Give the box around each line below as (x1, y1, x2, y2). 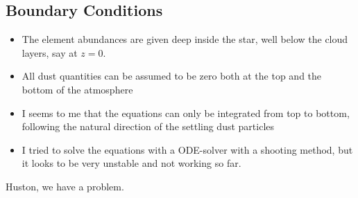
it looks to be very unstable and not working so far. (22, 156, 241, 170)
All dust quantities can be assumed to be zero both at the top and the (22, 69, 322, 83)
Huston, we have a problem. (6, 179, 124, 193)
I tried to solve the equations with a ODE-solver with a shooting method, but (22, 142, 353, 156)
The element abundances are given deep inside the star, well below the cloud (22, 32, 348, 46)
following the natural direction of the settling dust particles (22, 119, 275, 134)
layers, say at (22, 45, 78, 60)
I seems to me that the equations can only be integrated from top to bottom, (22, 105, 350, 120)
